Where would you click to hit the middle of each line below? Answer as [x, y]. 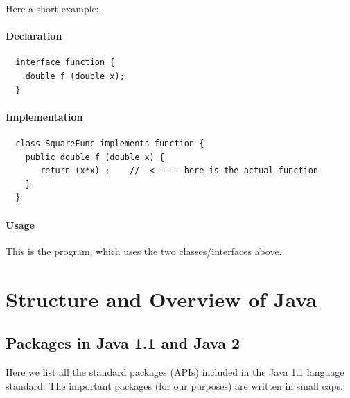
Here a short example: [52, 8]
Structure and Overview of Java [161, 298]
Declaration [34, 36]
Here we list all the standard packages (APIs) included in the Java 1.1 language [175, 371]
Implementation [44, 116]
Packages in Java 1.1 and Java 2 [123, 343]
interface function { [65, 63]
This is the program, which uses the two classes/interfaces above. [144, 251]
